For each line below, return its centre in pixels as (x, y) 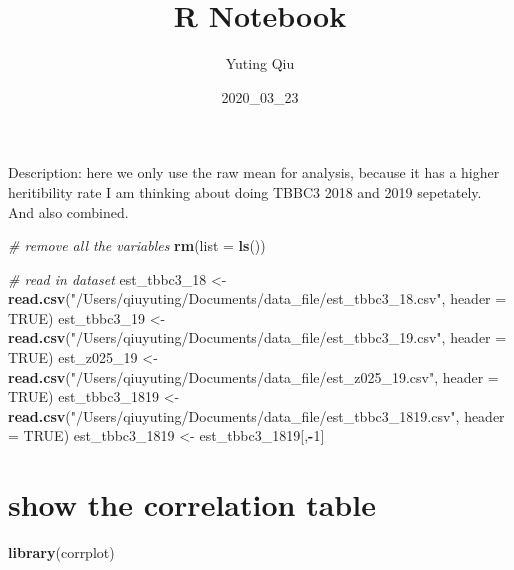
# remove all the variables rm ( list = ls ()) (137, 245)
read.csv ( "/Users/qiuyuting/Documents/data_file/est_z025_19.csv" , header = (253, 376)
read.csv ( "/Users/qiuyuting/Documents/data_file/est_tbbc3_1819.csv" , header (256, 415)
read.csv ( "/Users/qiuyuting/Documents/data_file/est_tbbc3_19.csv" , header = (257, 337)
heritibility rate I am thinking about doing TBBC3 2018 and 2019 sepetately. (245, 191)
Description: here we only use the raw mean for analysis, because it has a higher (254, 172)
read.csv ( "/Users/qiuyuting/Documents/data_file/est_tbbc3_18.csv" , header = (257, 298)
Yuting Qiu (260, 63)
